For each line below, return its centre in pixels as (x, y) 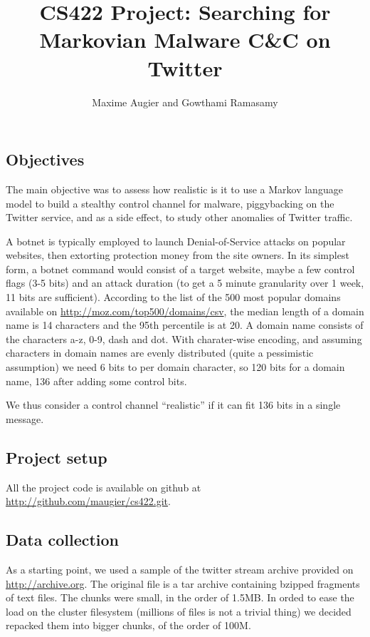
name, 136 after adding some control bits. (96, 381)
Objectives (45, 159)
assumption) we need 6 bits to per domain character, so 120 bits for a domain (175, 367)
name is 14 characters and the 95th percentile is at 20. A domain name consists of (185, 325)
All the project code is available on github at (104, 487)
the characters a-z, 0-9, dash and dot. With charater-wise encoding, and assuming (184, 338)
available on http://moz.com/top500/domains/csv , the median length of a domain (185, 311)
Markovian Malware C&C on (185, 40)
